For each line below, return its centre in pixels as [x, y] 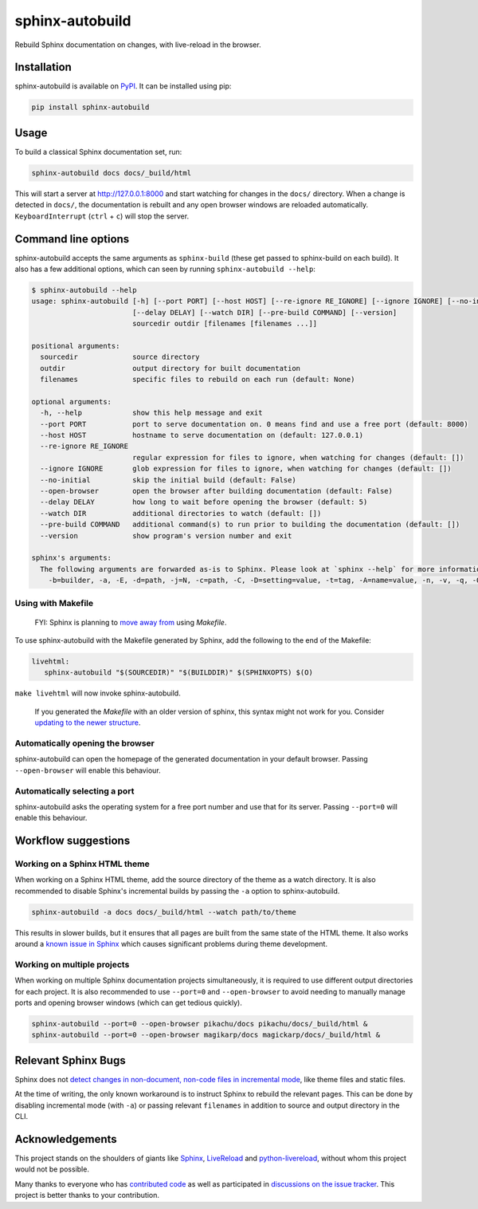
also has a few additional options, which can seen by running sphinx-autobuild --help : [165, 269]
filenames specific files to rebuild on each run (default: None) [198, 380]
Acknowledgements [66, 1139]
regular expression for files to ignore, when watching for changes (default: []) [298, 457]
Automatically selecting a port [74, 791]
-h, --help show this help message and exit [151, 413]
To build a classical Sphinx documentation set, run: [98, 152]
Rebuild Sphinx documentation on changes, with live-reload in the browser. [138, 45]
